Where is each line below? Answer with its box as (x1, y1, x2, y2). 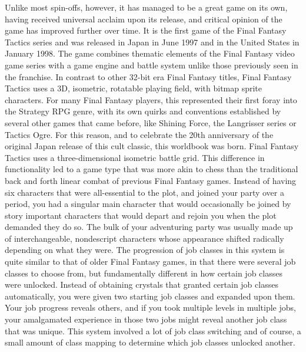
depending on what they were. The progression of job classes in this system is (5, 244, 285, 256)
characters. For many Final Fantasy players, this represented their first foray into (5, 93, 297, 106)
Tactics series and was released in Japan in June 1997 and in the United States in (5, 35, 300, 48)
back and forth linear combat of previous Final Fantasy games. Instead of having (5, 174, 297, 186)
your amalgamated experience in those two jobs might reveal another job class (5, 313, 287, 325)
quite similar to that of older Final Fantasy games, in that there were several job (5, 255, 296, 268)
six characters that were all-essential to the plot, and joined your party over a (5, 186, 284, 198)
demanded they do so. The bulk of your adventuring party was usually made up (5, 221, 293, 233)
